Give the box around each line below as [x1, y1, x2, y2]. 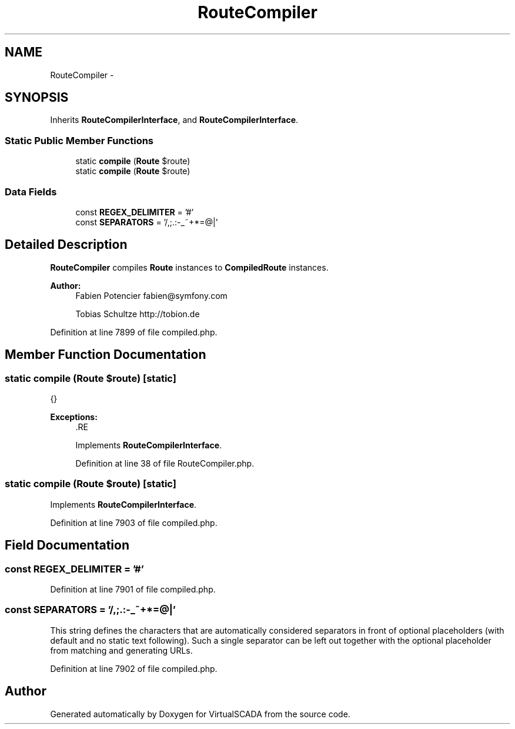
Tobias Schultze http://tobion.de [75, 308, 200, 319]
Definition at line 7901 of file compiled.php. [50, 584, 216, 594]
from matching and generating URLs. [50, 645, 193, 655]
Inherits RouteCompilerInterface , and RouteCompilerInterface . [50, 115, 299, 125]
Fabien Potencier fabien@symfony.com [75, 290, 228, 301]
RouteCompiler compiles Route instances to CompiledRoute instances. [50, 262, 329, 272]
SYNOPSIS [5, 90, 69, 105]
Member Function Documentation [5, 347, 206, 362]
